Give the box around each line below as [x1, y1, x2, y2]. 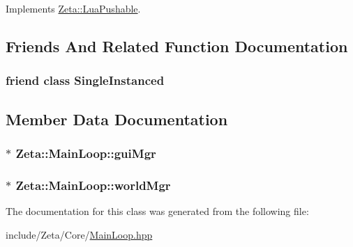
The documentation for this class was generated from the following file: [6, 204, 309, 218]
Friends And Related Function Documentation [6, 35, 348, 56]
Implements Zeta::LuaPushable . [6, 1, 141, 15]
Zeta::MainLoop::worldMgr [15, 176, 171, 193]
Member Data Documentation [6, 108, 228, 129]
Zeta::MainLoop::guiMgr [15, 144, 156, 161]
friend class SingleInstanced [6, 72, 165, 89]
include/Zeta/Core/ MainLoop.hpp [6, 227, 153, 241]
